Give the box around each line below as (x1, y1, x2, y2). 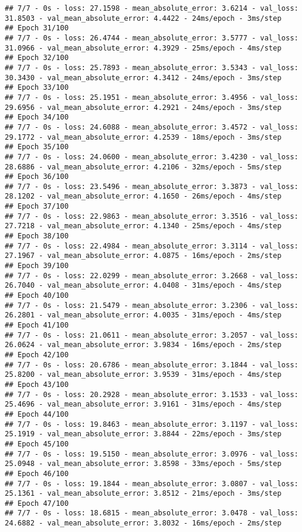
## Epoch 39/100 (5, 262, 69, 270)
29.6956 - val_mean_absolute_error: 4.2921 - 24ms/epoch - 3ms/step (5, 103, 282, 112)
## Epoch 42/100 (5, 350, 69, 359)
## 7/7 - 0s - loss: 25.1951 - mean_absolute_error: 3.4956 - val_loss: (5, 93, 298, 102)
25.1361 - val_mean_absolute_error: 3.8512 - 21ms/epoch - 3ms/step (5, 489, 282, 498)
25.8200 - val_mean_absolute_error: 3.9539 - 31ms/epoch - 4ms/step (5, 370, 282, 379)
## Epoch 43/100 (5, 380, 69, 389)
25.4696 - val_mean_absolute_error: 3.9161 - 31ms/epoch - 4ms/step (5, 400, 282, 409)
